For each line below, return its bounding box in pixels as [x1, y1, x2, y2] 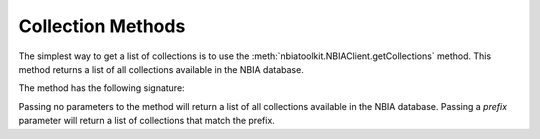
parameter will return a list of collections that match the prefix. [18, 115, 275, 127]
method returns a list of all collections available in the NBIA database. [18, 63, 304, 75]
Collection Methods [18, 15, 186, 37]
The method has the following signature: [18, 82, 185, 94]
